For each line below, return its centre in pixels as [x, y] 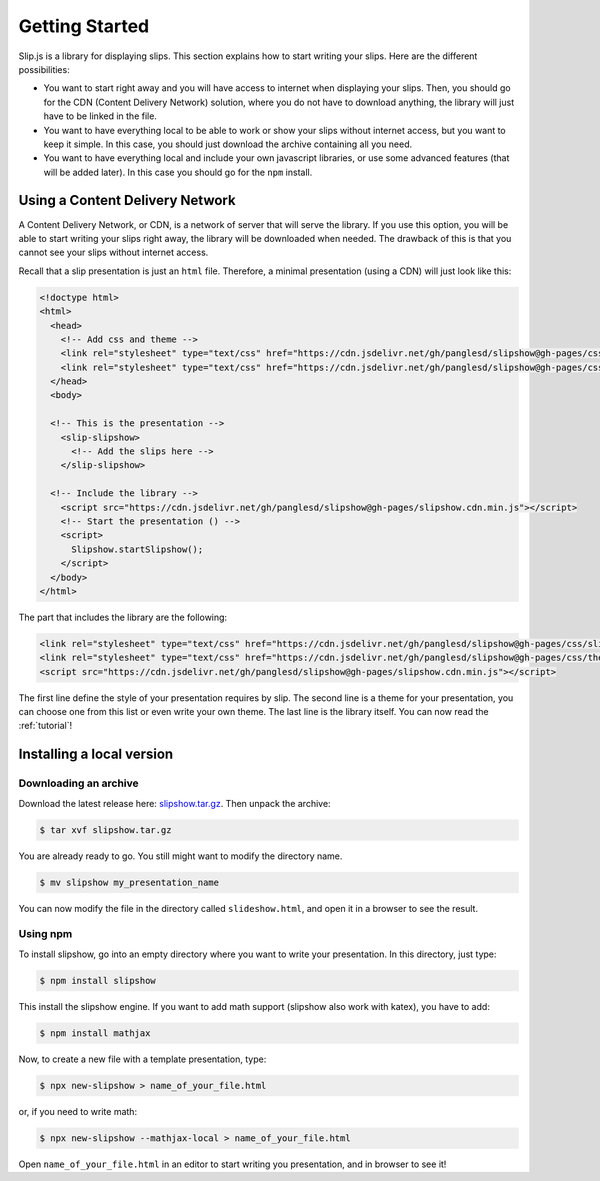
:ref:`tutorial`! [45, 726]
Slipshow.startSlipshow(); [137, 549]
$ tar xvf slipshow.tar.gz [105, 829]
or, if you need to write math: [78, 1111]
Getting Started [84, 26]
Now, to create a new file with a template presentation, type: [142, 1059]
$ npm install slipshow [98, 980]
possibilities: [44, 69]
